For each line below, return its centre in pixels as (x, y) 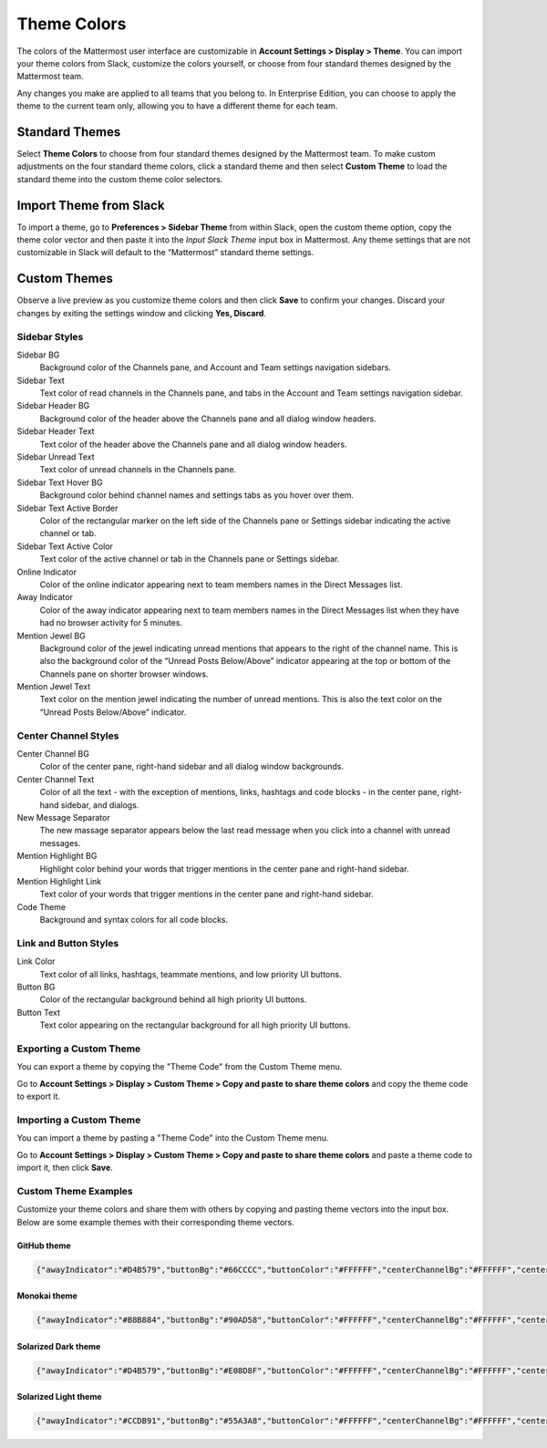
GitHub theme (44, 1246)
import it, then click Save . (65, 1168)
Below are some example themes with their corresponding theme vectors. (156, 1222)
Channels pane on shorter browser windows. (124, 674)
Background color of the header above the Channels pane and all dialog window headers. (208, 419)
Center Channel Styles (68, 736)
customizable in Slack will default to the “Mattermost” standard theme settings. (165, 253)
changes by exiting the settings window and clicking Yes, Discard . (141, 313)
